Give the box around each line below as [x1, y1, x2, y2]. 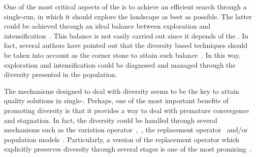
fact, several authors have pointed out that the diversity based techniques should [4, 40, 248, 50]
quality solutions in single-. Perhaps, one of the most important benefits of [4, 95, 229, 106]
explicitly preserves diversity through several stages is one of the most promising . [4, 144, 252, 154]
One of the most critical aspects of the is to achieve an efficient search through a [4, 1, 247, 11]
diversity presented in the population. [4, 69, 117, 79]
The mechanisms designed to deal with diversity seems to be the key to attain [4, 85, 239, 96]
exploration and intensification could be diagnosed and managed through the [4, 59, 236, 70]
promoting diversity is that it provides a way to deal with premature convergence [4, 105, 249, 115]
